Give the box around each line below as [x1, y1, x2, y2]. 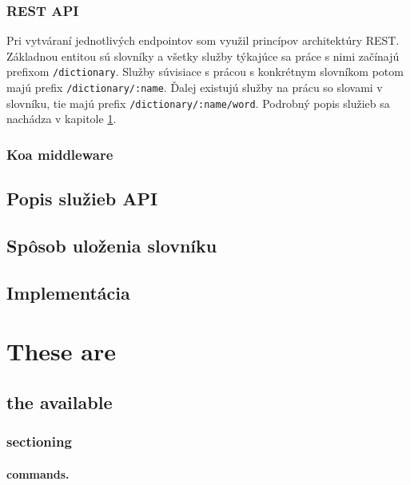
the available [6, 389, 113, 414]
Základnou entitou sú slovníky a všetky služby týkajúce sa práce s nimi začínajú [6, 47, 400, 64]
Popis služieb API [6, 186, 158, 211]
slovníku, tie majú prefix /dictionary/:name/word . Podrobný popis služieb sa [6, 94, 390, 111]
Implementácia [6, 280, 130, 304]
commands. [6, 465, 70, 482]
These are [6, 335, 116, 368]
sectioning [6, 431, 72, 451]
